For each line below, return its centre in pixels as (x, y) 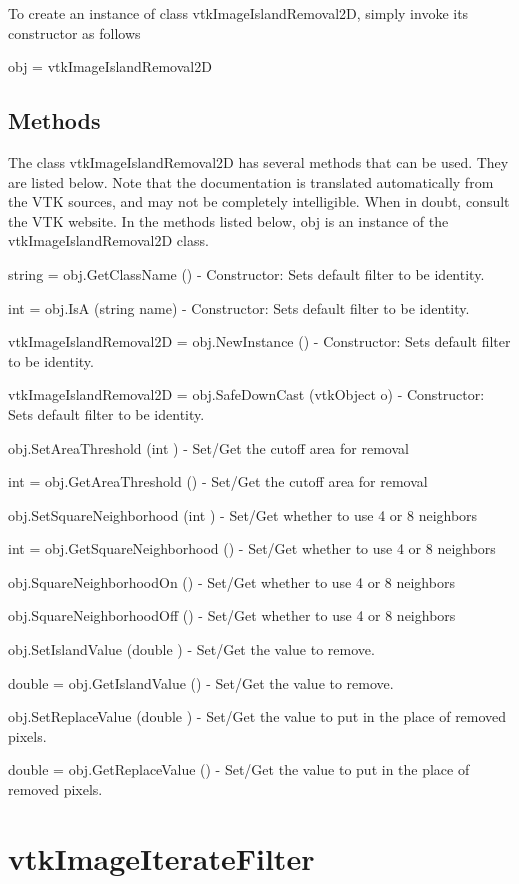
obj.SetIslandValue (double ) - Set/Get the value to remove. (191, 649)
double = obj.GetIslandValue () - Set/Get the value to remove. (201, 682)
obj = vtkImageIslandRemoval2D (110, 66)
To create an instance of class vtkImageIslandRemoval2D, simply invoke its (238, 13)
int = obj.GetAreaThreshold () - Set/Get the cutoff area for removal (218, 481)
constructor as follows (74, 32)
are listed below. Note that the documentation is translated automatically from (251, 181)
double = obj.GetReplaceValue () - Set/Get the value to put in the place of (239, 769)
